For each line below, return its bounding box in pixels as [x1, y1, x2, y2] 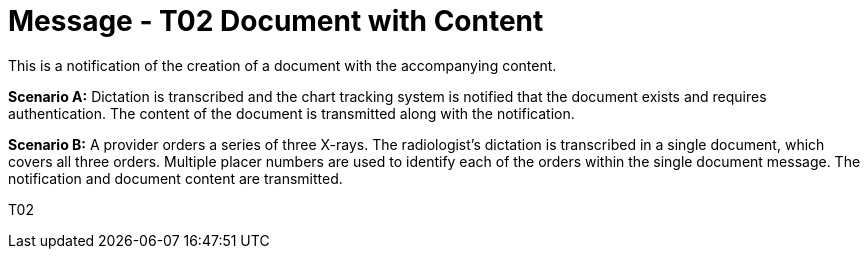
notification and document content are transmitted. [8, 169, 343, 187]
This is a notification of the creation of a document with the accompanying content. [8, 56, 557, 74]
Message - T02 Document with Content [8, 4, 544, 38]
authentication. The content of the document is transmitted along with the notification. [8, 104, 575, 122]
